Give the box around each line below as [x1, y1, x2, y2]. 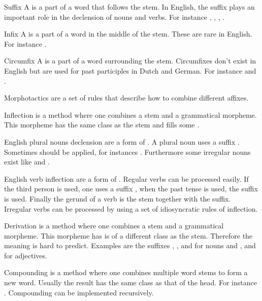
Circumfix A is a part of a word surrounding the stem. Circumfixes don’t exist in [4, 55, 256, 66]
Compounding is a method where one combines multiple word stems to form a [4, 267, 248, 278]
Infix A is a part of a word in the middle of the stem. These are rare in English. [4, 28, 252, 39]
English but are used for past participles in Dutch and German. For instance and [4, 65, 256, 76]
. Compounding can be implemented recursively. [4, 287, 154, 297]
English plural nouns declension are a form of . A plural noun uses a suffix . [4, 136, 240, 147]
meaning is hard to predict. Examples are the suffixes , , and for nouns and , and [4, 240, 256, 251]
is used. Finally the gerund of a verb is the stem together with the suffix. [4, 193, 231, 204]
